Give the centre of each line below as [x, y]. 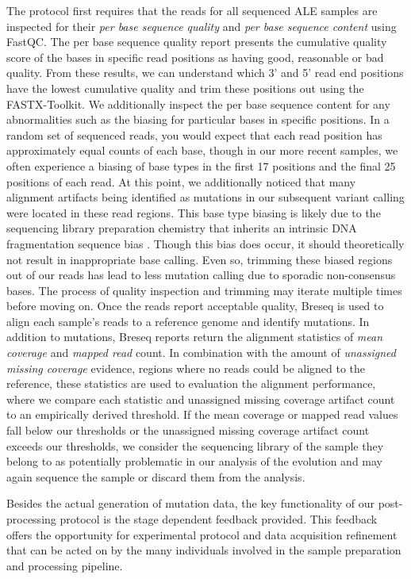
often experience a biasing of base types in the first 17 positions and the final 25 [201, 165]
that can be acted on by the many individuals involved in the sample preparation [204, 550]
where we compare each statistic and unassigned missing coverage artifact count [201, 399]
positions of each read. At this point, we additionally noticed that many [181, 181]
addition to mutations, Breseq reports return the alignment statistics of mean [195, 337]
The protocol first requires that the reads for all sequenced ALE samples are [192, 10]
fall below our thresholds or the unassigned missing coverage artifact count [188, 430]
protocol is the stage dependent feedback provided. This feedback [219, 519]
